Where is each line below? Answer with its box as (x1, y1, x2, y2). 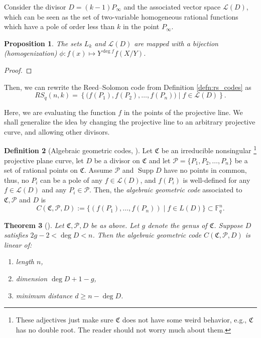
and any (42, 184, 67, 195)
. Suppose (214, 219, 243, 230)
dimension (16, 273, 48, 283)
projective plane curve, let (4, 155, 84, 165)
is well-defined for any (183, 174, 250, 185)
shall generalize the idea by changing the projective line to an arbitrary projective (4, 117, 255, 127)
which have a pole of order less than (4, 21, 115, 32)
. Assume (84, 165, 112, 175)
